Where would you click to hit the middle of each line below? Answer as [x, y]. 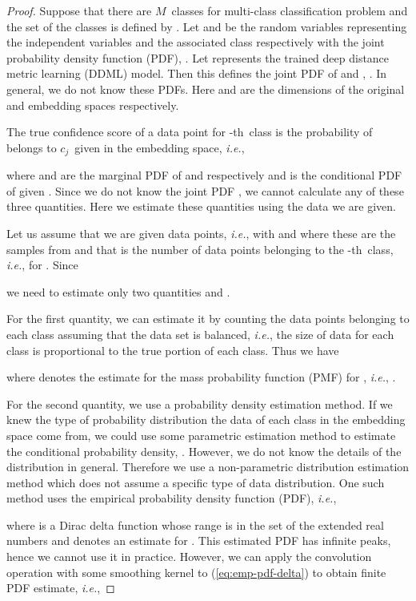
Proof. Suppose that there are [79, 10]
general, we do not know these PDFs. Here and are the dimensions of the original [206, 89]
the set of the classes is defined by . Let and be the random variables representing [207, 26]
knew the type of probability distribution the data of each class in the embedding [206, 419]
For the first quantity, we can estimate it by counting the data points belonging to [208, 319]
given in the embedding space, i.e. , [160, 147]
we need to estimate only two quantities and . [118, 291]
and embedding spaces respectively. [93, 105]
